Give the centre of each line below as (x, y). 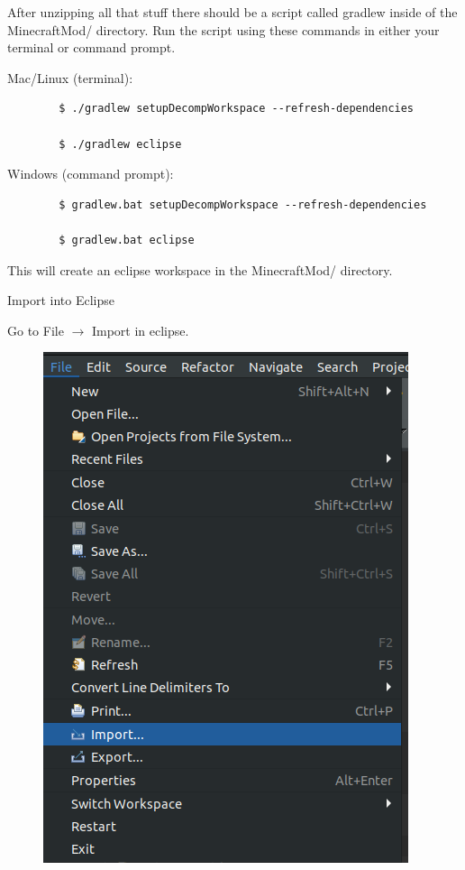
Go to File (36, 330)
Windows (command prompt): (91, 174)
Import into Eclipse (61, 300)
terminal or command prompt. (91, 47)
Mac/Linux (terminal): (70, 77)
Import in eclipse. (140, 330)
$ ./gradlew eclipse (120, 144)
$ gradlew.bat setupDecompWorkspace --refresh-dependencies (243, 204)
